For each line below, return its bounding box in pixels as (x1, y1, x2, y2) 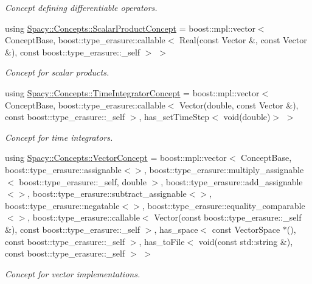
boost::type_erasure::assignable (5, 163, 122, 176)
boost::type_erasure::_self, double (19, 175, 147, 188)
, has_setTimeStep (139, 110, 210, 123)
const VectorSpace (212, 222, 280, 235)
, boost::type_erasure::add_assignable (161, 175, 303, 188)
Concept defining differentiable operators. (5, 1, 158, 13)
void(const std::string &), (198, 235, 293, 247)
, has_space (154, 222, 198, 235)
